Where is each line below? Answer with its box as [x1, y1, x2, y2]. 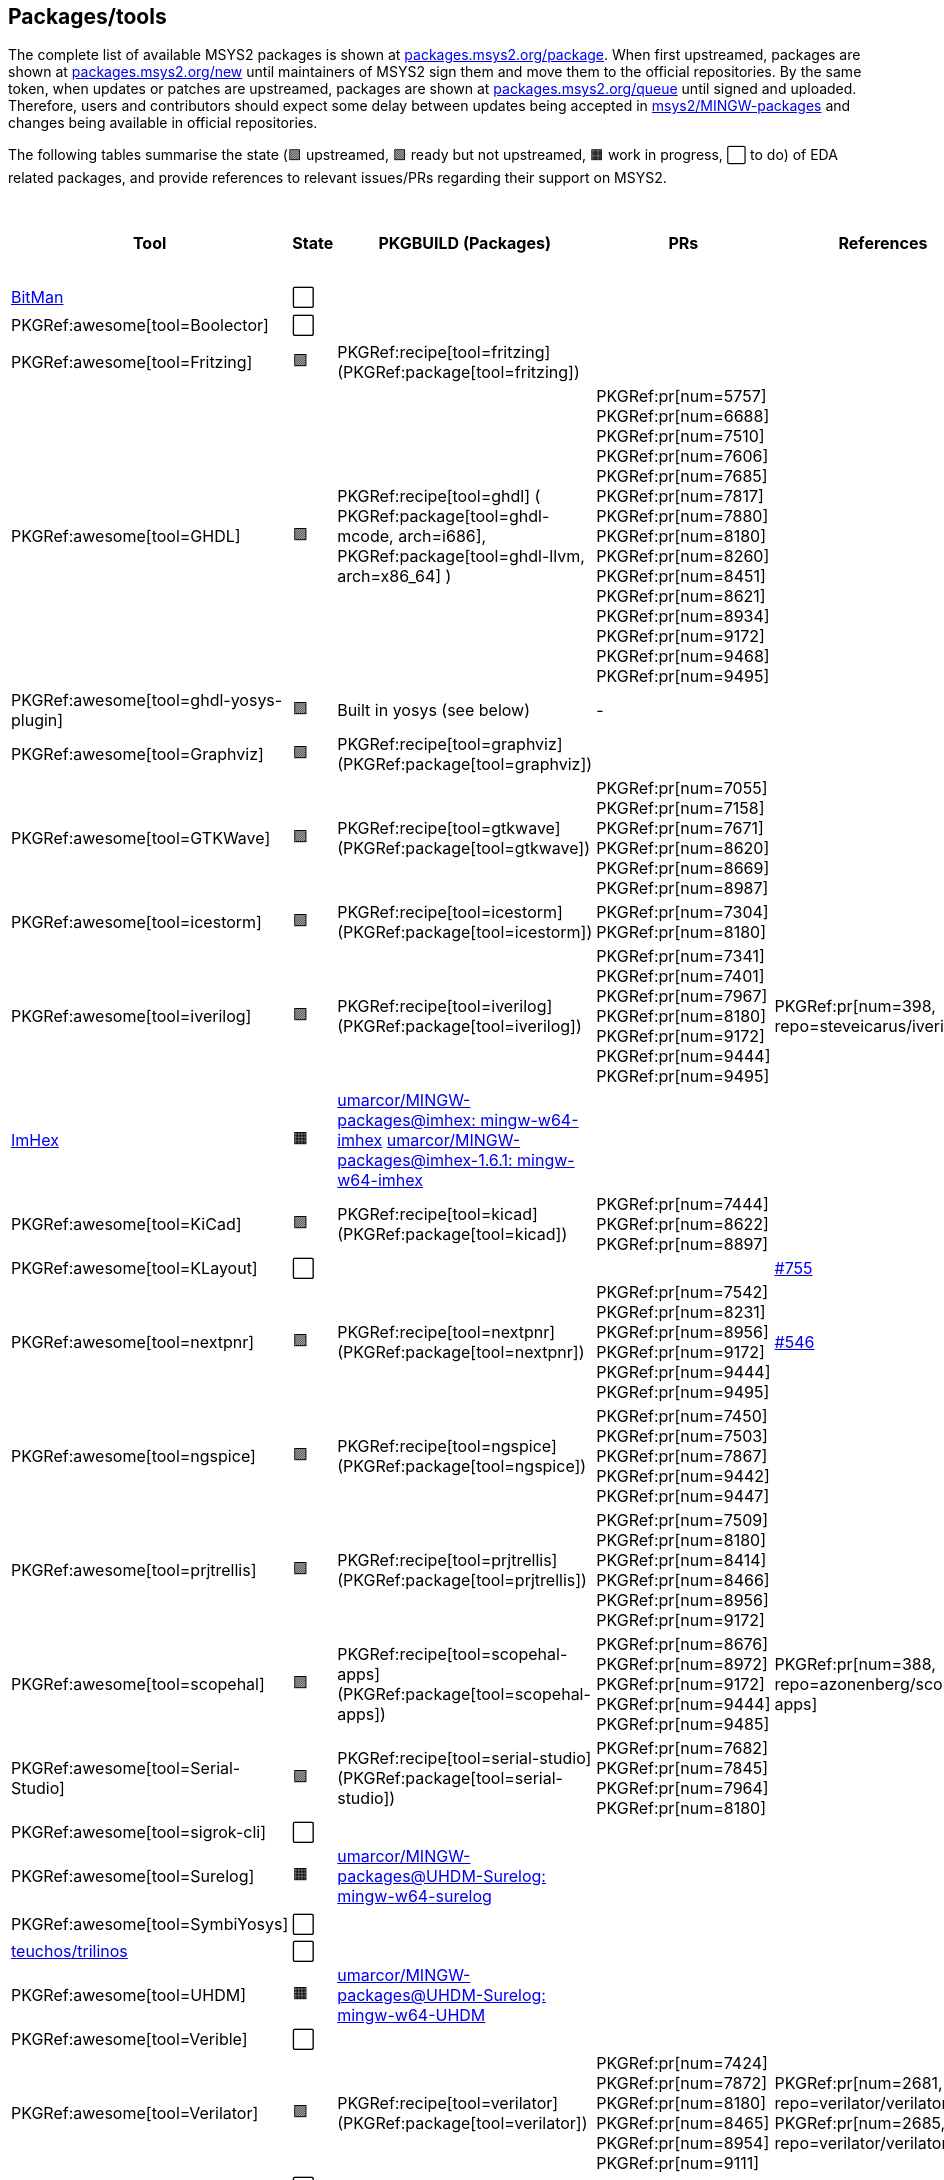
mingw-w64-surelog [337, 1886, 492, 1907]
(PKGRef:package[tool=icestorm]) [337, 922, 593, 943]
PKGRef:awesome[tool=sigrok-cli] [11, 1822, 266, 1843]
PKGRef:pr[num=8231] [596, 1302, 766, 1323]
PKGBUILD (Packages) [378, 233, 551, 254]
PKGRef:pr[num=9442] [596, 1466, 770, 1487]
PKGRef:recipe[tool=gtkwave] [337, 818, 561, 839]
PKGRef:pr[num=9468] [596, 646, 770, 667]
